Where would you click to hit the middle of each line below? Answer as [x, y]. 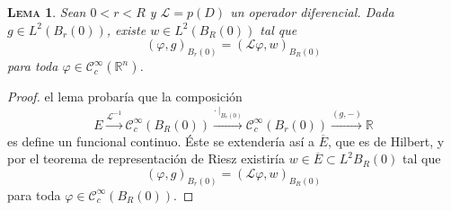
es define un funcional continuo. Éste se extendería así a [161, 141]
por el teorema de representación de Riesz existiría [146, 158]
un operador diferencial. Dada [312, 12]
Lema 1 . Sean [47, 12]
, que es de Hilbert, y [386, 141]
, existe [126, 29]
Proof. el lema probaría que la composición [125, 97]
